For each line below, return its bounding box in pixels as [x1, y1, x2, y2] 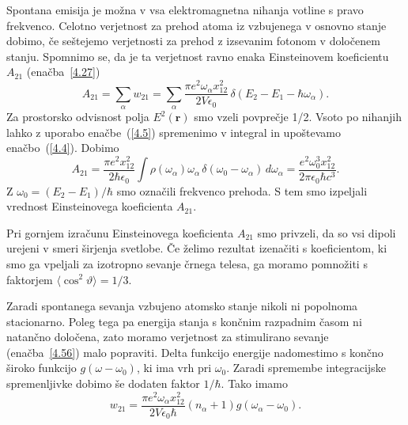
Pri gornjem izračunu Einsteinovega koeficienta [6, 224, 234, 241]
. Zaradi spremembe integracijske [226, 359, 386, 376]
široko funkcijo [6, 359, 77, 376]
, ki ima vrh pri [136, 359, 212, 376]
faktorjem [6, 271, 53, 287]
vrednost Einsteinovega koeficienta [6, 198, 173, 214]
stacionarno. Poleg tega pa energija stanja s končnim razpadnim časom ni [6, 313, 362, 329]
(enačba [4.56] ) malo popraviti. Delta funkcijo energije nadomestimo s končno [6, 343, 383, 360]
